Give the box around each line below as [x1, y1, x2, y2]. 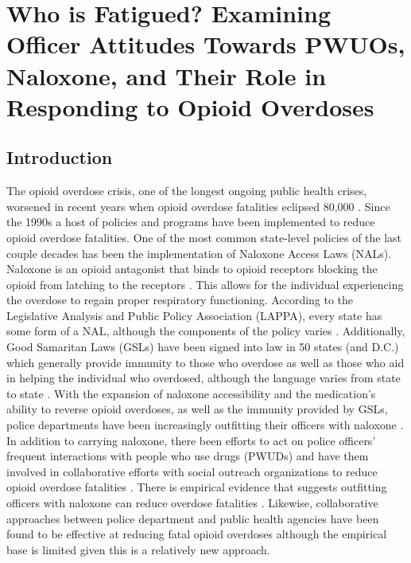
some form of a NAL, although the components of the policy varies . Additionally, [6, 323, 405, 339]
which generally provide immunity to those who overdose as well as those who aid [6, 354, 405, 370]
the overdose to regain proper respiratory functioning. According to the [6, 291, 354, 308]
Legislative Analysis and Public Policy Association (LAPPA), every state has [6, 307, 382, 323]
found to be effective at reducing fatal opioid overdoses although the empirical [6, 526, 387, 542]
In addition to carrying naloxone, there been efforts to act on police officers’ [6, 432, 376, 448]
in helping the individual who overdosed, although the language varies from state [6, 369, 401, 386]
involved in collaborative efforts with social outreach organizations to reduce [6, 463, 378, 479]
